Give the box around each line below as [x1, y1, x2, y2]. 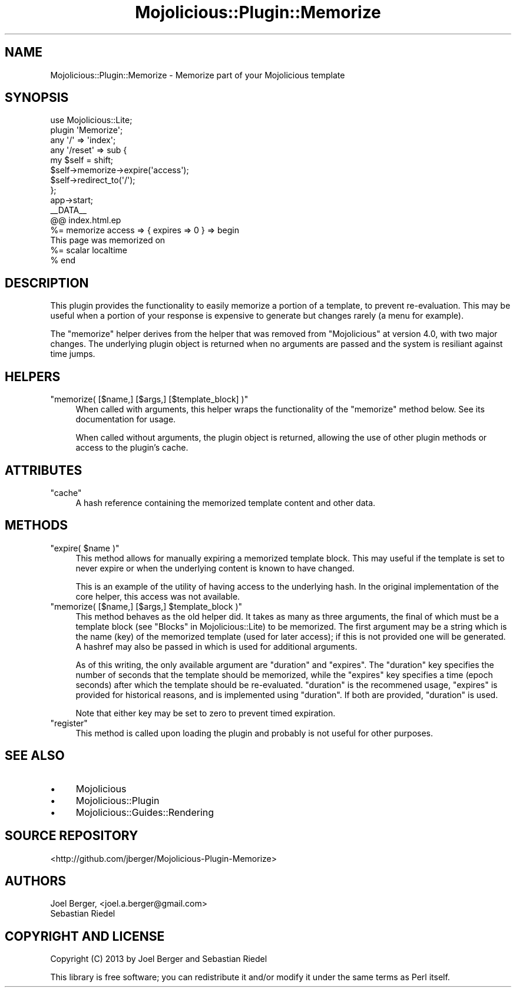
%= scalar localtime [50, 245, 127, 256]
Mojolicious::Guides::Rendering [75, 806, 214, 818]
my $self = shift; [50, 155, 114, 166]
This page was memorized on [50, 235, 166, 246]
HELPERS [5, 369, 61, 384]
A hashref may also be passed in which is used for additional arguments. [75, 641, 358, 652]
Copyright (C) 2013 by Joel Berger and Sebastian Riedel [50, 954, 267, 964]
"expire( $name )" [50, 543, 120, 553]
